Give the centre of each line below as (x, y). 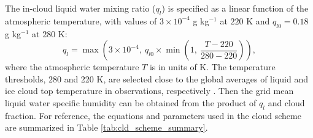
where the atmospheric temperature (72, 67)
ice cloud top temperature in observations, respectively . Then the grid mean (149, 91)
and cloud (286, 102)
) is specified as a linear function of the (235, 8)
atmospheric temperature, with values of (81, 20)
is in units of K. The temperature (212, 67)
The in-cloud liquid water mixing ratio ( (80, 8)
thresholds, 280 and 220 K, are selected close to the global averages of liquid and (156, 78)
